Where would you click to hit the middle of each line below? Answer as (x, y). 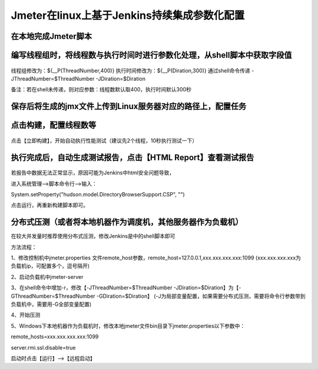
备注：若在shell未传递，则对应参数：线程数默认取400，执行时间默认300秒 (101, 90)
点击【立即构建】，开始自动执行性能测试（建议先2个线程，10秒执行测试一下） (104, 140)
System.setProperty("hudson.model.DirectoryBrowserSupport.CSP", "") (98, 194)
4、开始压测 (26, 315)
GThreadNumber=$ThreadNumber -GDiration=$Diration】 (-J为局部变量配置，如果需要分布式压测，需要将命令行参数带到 (158, 296)
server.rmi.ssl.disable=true (43, 347)
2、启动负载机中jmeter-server (47, 276)
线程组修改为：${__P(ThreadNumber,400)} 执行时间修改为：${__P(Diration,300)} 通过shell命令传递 (130, 70)
